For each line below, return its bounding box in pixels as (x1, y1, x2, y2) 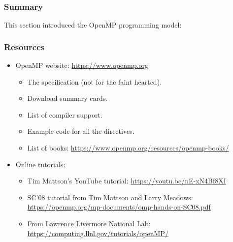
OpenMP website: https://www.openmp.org (15, 60, 148, 70)
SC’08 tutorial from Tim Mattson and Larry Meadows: (27, 192, 193, 202)
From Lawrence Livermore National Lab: (27, 218, 151, 228)
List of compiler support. (27, 109, 102, 120)
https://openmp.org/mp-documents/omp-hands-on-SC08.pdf (27, 202, 211, 212)
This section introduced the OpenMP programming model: (4, 20, 182, 30)
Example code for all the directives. (27, 126, 134, 136)
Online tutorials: (15, 159, 66, 169)
